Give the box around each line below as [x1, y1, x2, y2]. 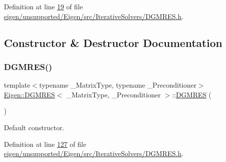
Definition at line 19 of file [4, 1, 83, 11]
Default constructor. [4, 122, 65, 132]
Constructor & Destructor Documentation [4, 35, 223, 50]
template [4, 80, 30, 90]
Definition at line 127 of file [4, 139, 87, 149]
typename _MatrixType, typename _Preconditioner [39, 80, 197, 90]
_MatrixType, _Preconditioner [66, 89, 161, 99]
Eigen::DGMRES [4, 89, 55, 99]
